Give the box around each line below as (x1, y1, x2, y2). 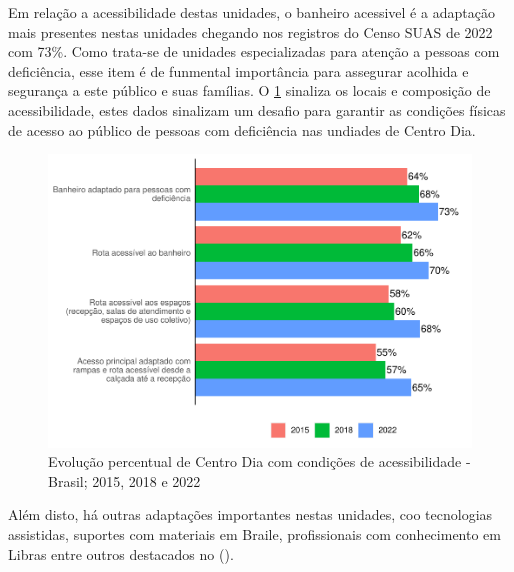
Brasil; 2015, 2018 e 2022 (48, 470, 201, 491)
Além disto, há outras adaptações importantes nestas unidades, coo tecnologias (8, 504, 493, 525)
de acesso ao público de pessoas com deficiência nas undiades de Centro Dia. (8, 119, 476, 140)
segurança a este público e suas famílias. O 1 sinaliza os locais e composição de (8, 80, 491, 101)
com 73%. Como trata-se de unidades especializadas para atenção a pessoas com (8, 41, 500, 62)
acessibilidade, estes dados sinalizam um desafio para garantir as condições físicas (8, 99, 506, 120)
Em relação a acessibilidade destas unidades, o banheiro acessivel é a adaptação (8, 2, 495, 22)
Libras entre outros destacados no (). (8, 543, 234, 564)
